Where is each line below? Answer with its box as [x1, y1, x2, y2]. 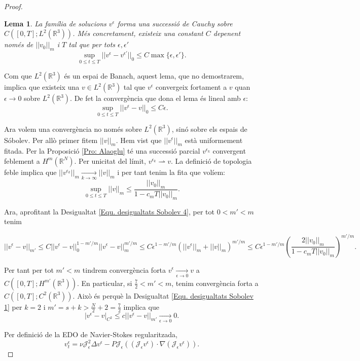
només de [4, 39, 33, 50]
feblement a [4, 155, 40, 166]
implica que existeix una [4, 82, 80, 92]
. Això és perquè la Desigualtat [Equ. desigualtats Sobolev [73, 290, 254, 301]
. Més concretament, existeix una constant [73, 28, 203, 39]
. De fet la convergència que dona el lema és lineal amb [70, 93, 241, 103]
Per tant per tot [4, 264, 54, 275]
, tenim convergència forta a [171, 277, 259, 288]
